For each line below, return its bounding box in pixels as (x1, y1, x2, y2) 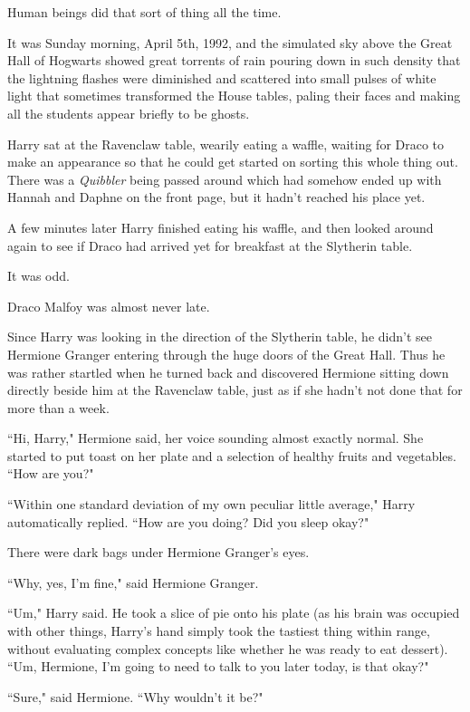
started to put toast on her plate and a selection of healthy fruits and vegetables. (7, 446, 456, 465)
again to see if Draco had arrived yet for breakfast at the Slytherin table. (7, 236, 413, 255)
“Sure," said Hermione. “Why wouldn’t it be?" (7, 687, 264, 706)
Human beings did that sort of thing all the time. (7, 3, 282, 21)
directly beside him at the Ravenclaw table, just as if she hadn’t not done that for (7, 380, 463, 399)
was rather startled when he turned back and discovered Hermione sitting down (7, 362, 449, 381)
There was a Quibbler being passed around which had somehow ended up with (7, 169, 442, 188)
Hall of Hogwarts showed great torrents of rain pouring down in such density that (7, 51, 461, 70)
